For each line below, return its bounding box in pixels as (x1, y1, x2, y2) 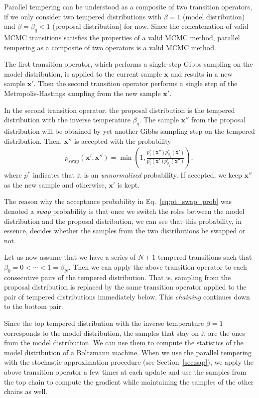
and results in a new (170, 68, 233, 79)
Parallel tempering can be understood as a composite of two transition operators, (4, 1, 252, 11)
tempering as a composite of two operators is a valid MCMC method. (4, 42, 216, 52)
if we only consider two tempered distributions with (4, 11, 162, 21)
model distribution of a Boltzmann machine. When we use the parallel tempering (4, 347, 252, 357)
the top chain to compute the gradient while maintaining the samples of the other (4, 376, 254, 387)
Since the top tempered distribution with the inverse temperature (4, 318, 204, 328)
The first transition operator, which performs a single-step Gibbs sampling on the (4, 59, 253, 69)
